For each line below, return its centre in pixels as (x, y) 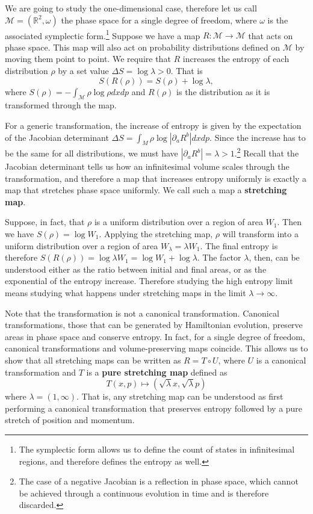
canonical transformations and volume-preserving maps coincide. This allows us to (156, 348)
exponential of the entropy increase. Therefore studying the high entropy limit (149, 281)
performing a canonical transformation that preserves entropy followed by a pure (154, 408)
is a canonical (281, 360)
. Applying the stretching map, (156, 234)
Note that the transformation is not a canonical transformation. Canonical (142, 313)
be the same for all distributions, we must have (91, 153)
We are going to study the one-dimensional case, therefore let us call (131, 8)
